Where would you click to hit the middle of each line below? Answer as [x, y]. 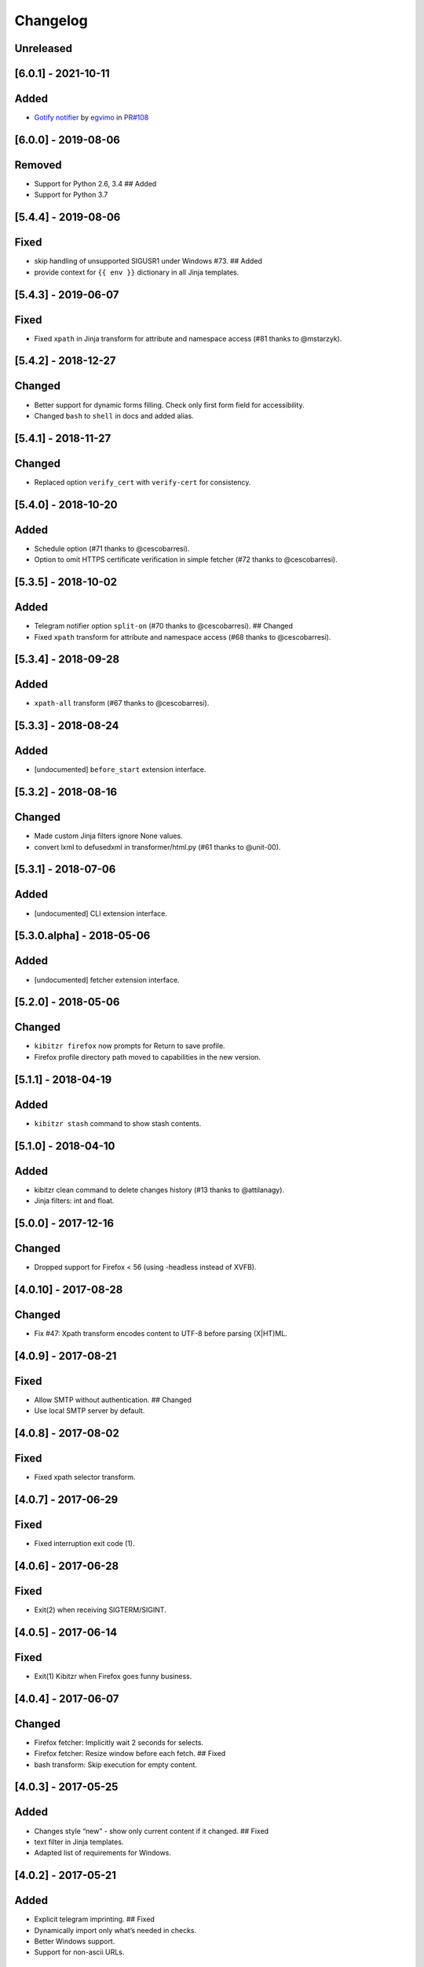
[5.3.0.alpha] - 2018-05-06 [82, 936]
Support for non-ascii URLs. [79, 1952]
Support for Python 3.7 [71, 195]
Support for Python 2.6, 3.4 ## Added [95, 184]
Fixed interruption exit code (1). [84, 1544]
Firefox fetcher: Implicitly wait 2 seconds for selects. [119, 1742]
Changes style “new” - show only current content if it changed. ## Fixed [152, 1831]
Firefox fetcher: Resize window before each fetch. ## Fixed [130, 1754]
